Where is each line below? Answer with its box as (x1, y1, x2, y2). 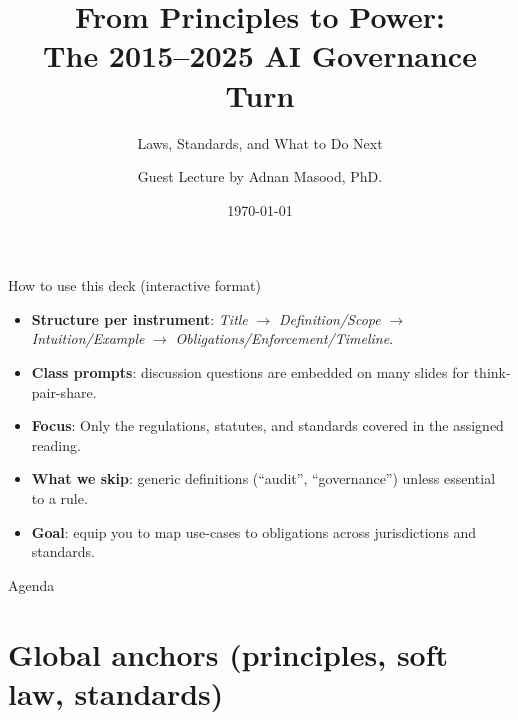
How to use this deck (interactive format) (8, 275, 261, 296)
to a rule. (31, 488, 88, 509)
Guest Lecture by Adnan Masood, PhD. (137, 166, 383, 187)
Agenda (8, 574, 55, 595)
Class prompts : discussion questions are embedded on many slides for (31, 362, 470, 383)
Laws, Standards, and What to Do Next (137, 132, 383, 153)
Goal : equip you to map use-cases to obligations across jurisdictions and (31, 521, 477, 542)
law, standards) (8, 672, 224, 713)
